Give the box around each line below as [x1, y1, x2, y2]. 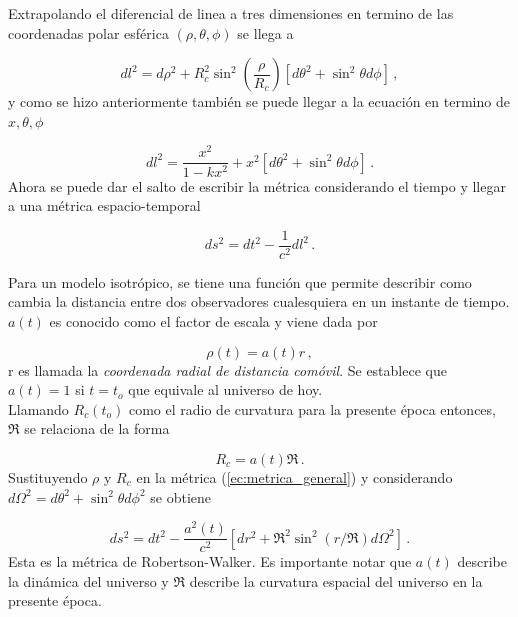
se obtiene [150, 486, 212, 507]
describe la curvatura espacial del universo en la [189, 570, 483, 591]
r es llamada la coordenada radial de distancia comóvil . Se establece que [8, 359, 447, 380]
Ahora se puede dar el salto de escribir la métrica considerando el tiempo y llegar [8, 175, 506, 196]
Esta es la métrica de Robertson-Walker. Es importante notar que [8, 551, 412, 572]
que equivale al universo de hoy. [128, 379, 323, 400]
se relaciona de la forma [24, 418, 170, 439]
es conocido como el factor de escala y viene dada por [49, 310, 378, 331]
